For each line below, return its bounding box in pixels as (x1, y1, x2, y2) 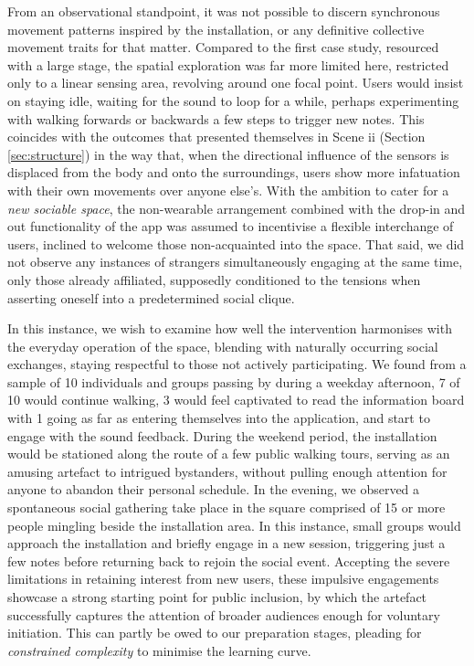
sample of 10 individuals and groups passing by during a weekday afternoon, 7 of (7, 372, 460, 391)
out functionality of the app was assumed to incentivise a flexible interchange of (7, 217, 454, 236)
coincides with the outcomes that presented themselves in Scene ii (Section (7, 127, 426, 146)
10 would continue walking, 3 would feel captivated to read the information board (7, 390, 465, 409)
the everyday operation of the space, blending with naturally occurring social (7, 336, 438, 355)
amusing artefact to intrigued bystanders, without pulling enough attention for (7, 461, 448, 481)
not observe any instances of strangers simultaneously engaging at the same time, (7, 252, 463, 271)
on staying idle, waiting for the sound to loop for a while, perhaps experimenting (7, 90, 459, 110)
